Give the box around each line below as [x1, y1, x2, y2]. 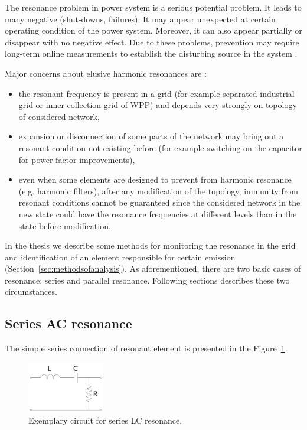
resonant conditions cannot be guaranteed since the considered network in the [18, 196, 301, 209]
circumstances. [5, 285, 57, 298]
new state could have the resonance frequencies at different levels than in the [18, 207, 297, 220]
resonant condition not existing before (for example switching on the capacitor [18, 141, 302, 154]
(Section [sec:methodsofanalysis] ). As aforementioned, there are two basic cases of [5, 262, 301, 275]
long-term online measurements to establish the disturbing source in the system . [5, 47, 298, 60]
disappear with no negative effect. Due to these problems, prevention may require [5, 35, 299, 48]
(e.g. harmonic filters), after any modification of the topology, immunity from [18, 184, 298, 197]
